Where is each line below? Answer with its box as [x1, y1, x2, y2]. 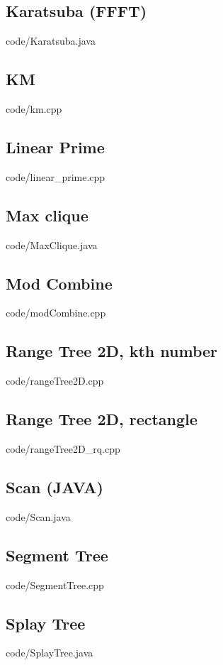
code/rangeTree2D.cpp [6, 373, 104, 388]
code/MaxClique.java [6, 237, 98, 252]
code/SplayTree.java [6, 645, 93, 660]
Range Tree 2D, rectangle [6, 408, 198, 430]
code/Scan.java [6, 509, 71, 524]
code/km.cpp [6, 101, 62, 116]
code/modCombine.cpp [6, 305, 106, 320]
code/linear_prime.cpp [6, 169, 105, 184]
